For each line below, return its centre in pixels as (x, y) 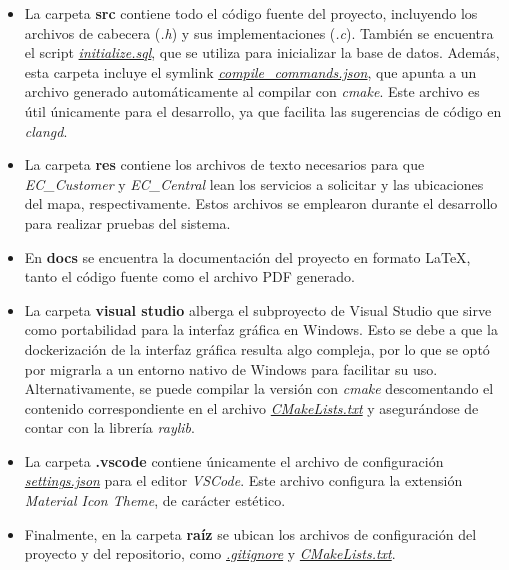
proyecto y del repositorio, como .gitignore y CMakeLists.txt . (210, 553)
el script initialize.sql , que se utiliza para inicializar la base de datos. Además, (262, 52)
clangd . (46, 130)
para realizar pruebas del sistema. (127, 222)
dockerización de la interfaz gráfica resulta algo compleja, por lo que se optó (257, 348)
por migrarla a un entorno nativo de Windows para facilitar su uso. (231, 368)
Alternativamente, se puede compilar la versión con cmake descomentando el (259, 388)
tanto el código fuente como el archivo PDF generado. (189, 276)
